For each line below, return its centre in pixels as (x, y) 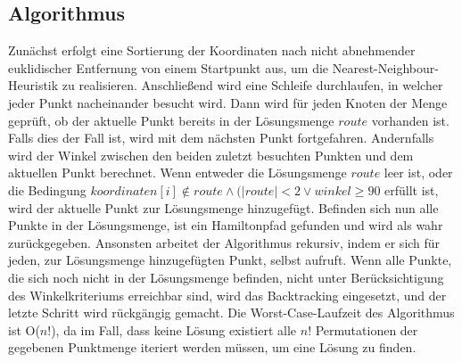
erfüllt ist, (412, 189)
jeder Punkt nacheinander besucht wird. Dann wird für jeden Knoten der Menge (228, 102)
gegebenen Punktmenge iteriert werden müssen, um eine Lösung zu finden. (212, 347)
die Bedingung (47, 189)
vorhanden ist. (410, 120)
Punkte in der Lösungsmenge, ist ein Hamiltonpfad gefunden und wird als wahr (226, 225)
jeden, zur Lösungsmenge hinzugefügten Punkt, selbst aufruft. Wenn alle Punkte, (230, 260)
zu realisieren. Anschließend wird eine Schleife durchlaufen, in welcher (252, 85)
